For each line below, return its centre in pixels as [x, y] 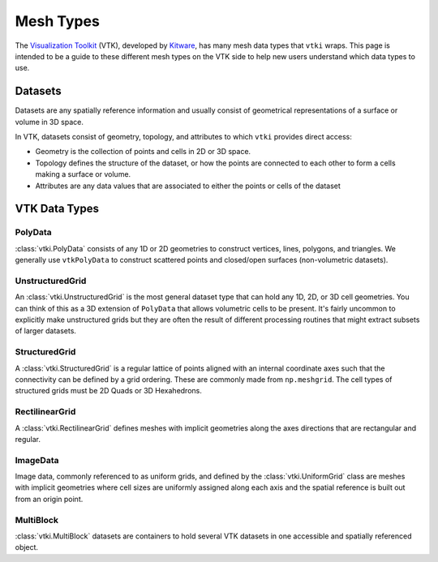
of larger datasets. [46, 331]
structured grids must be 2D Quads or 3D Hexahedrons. [108, 391]
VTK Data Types [57, 209]
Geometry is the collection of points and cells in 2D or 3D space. [143, 152]
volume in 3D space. [49, 122]
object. [27, 547]
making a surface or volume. [83, 174]
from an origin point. [49, 499]
